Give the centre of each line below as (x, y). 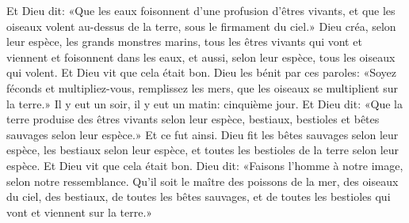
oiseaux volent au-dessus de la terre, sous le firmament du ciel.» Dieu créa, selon (201, 26)
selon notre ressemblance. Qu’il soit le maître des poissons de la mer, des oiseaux (203, 181)
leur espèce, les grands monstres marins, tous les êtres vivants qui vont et (184, 42)
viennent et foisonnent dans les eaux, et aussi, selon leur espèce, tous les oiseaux (201, 57)
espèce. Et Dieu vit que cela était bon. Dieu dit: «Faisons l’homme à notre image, (205, 165)
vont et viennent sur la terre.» (80, 212)
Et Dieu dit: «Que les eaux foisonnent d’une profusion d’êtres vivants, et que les (201, 10)
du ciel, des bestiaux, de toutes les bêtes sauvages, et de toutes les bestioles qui (199, 197)
